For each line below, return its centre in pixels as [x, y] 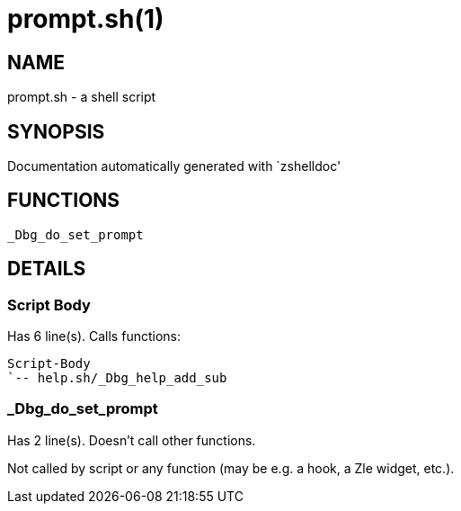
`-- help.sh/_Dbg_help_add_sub [117, 378]
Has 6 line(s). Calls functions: [94, 336]
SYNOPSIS [56, 131]
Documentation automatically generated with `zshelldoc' [174, 166]
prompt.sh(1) [86, 19]
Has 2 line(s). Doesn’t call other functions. [132, 440]
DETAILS [47, 269]
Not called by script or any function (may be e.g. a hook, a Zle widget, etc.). [231, 468]
